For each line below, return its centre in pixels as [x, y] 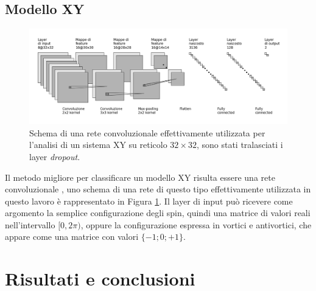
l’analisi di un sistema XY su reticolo [98, 145]
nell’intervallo [30, 224]
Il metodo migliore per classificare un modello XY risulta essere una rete [140, 177]
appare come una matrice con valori [72, 237]
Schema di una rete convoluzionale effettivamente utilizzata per [147, 132]
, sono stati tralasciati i [240, 145]
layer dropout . [55, 156]
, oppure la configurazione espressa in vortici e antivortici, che [196, 224]
